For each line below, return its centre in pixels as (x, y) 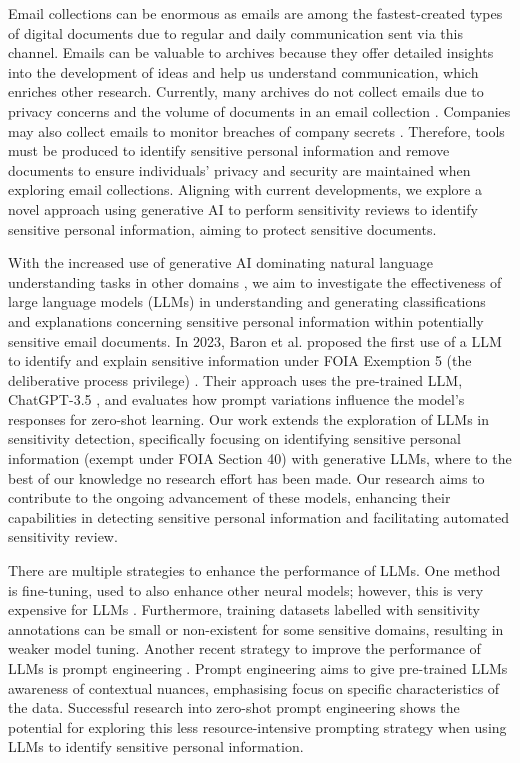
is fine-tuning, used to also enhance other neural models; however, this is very (246, 589)
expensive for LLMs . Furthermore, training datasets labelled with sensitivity (244, 609)
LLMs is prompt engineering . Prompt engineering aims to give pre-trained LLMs (258, 668)
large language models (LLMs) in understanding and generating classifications (247, 301)
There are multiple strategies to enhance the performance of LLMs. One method (254, 570)
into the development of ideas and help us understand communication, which (243, 71)
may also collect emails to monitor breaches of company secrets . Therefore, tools (256, 130)
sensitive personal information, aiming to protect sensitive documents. (222, 228)
